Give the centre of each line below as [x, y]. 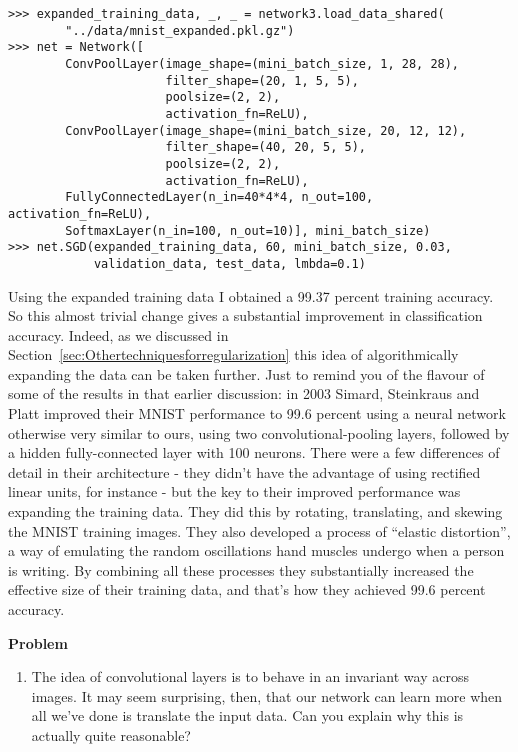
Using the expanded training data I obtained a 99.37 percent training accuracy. [251, 295]
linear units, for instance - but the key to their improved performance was [234, 491]
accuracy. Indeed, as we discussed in [118, 334]
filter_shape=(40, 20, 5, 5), [265, 147]
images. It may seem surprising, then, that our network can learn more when [267, 695]
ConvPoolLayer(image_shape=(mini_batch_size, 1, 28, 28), [262, 63]
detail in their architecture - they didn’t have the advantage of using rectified [244, 471]
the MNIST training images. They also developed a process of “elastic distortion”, [259, 530]
